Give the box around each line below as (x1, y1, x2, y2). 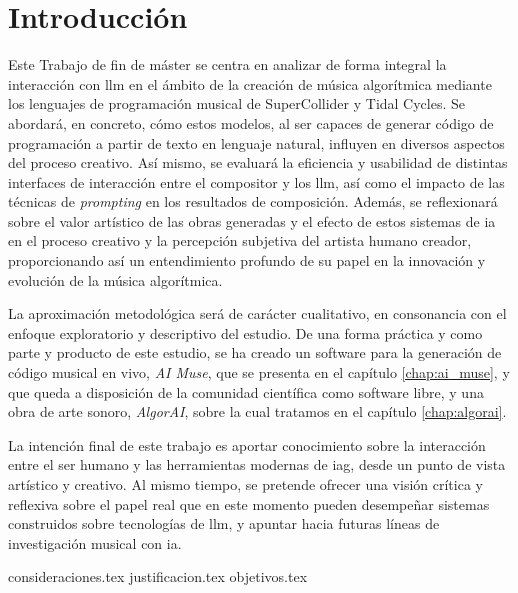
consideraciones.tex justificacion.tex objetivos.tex (8, 566, 308, 587)
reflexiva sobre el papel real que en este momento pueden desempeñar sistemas (8, 493, 490, 514)
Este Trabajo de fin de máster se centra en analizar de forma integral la (8, 54, 447, 75)
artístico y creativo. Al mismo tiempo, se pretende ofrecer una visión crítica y (8, 474, 483, 494)
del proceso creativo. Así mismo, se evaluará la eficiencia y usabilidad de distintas (8, 152, 508, 173)
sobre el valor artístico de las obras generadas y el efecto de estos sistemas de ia (8, 210, 496, 231)
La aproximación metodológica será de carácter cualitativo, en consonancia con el (8, 303, 507, 324)
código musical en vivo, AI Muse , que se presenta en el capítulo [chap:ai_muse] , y (8, 362, 510, 383)
